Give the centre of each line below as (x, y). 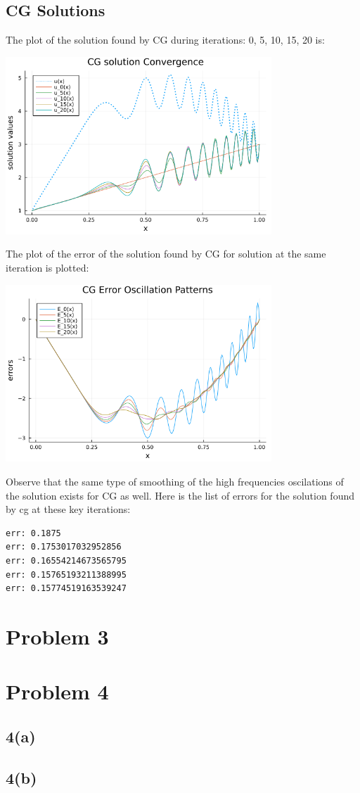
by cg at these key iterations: (68, 509)
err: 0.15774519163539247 (66, 589)
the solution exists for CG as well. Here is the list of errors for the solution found (180, 495)
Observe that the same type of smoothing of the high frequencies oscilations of (175, 482)
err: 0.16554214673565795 (66, 561)
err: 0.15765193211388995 (66, 575)
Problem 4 (57, 691)
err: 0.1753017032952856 (64, 547)
